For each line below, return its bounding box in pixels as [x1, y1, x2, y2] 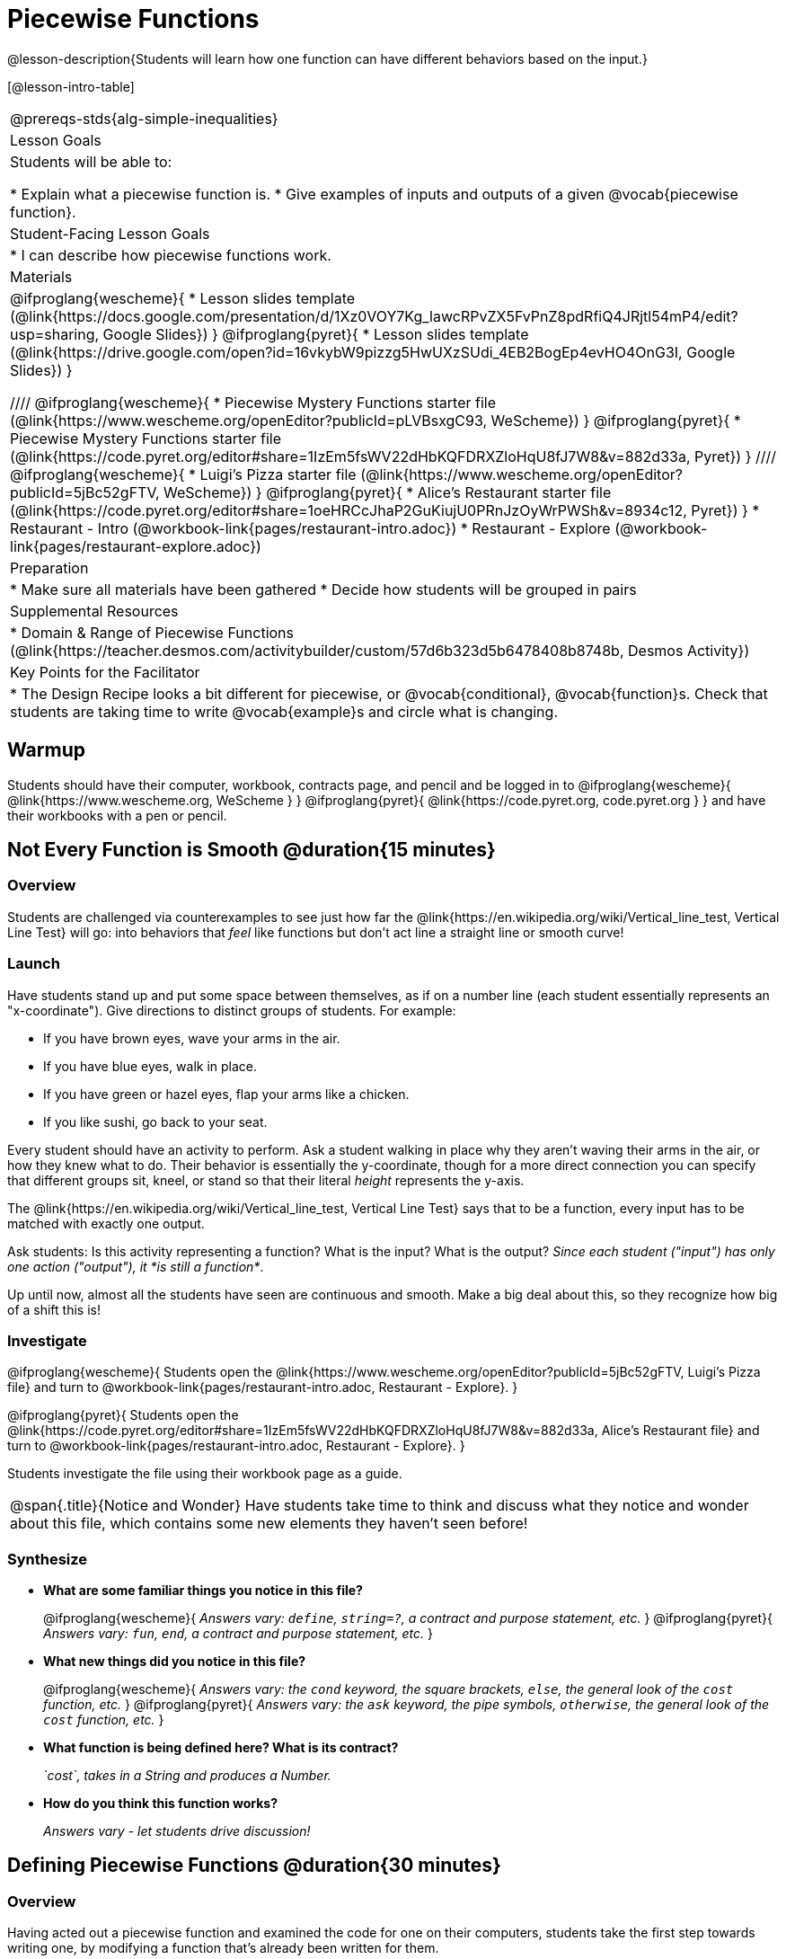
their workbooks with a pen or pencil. [7, 807, 227, 823]
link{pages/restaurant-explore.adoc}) [10, 536, 261, 555]
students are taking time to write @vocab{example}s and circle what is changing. [10, 702, 558, 721]
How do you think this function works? [43, 1795, 278, 1812]
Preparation [10, 558, 89, 577]
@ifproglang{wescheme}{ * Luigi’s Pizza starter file [10, 465, 357, 483]
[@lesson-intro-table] [7, 78, 135, 94]
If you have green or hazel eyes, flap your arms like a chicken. [43, 1086, 410, 1102]
